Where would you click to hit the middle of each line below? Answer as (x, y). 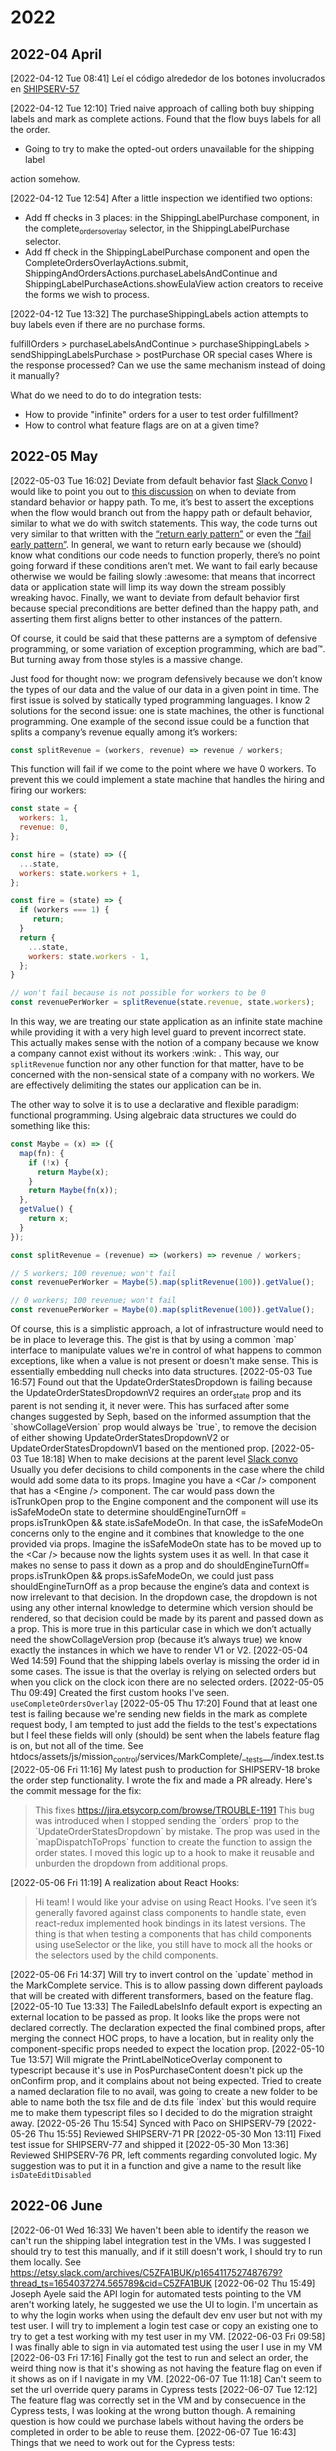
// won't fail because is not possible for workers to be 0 (138, 993)
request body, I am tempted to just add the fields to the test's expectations (164, 1724)
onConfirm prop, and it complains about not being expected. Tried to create (166, 2080)
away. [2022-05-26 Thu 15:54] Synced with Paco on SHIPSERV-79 (148, 2123)
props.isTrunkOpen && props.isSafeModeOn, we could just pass (142, 1575)
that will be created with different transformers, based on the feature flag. (162, 1995)
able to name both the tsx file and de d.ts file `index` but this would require (163, 2102)
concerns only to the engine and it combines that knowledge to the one (157, 1533)
